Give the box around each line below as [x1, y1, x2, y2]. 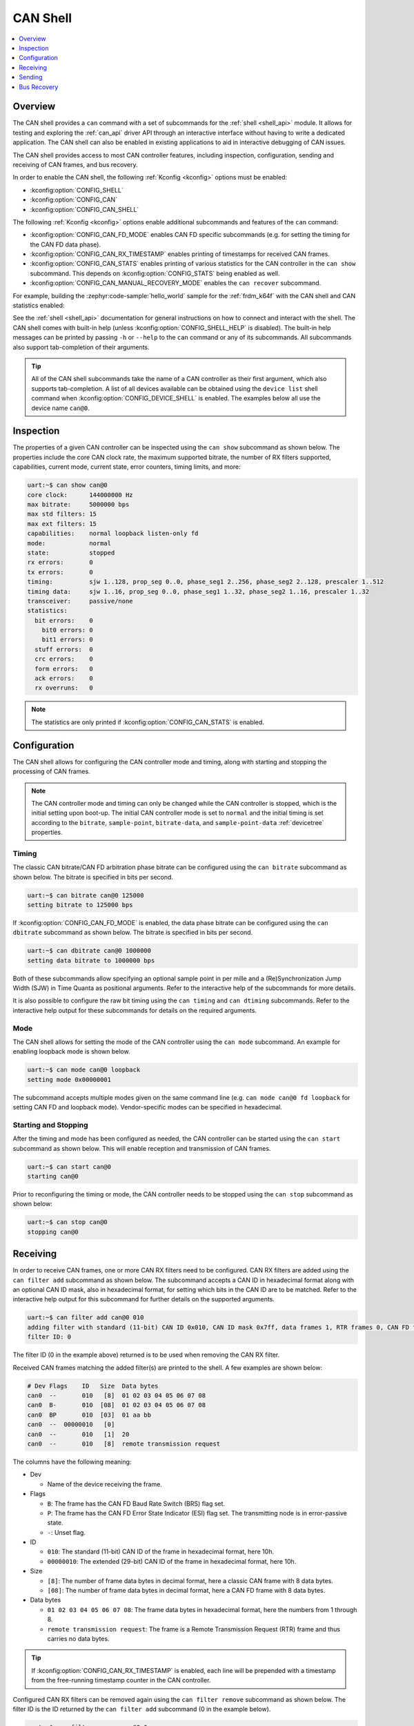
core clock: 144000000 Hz [27, 491, 134, 498]
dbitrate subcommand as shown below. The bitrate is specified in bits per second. [12, 929, 253, 937]
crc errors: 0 [34, 655, 93, 663]
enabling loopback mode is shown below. [12, 1047, 130, 1056]
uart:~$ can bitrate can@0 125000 [27, 891, 144, 899]
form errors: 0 [34, 665, 93, 672]
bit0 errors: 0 [41, 626, 93, 634]
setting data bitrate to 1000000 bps [27, 956, 155, 964]
